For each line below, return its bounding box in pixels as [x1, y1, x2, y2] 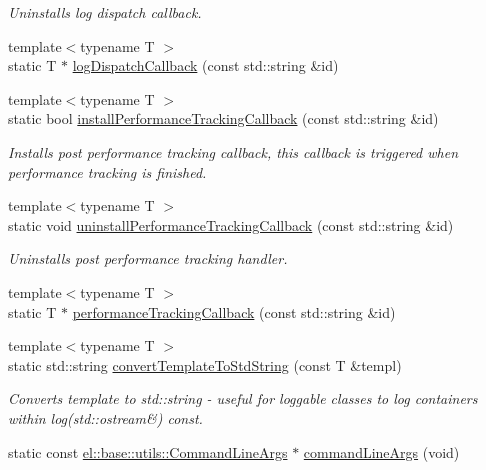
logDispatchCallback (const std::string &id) [72, 55, 339, 76]
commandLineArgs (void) [303, 441, 460, 462]
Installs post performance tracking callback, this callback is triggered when [8, 141, 459, 162]
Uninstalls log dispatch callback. [8, 2, 202, 22]
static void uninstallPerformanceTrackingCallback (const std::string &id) [8, 214, 454, 235]
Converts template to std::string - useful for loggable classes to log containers [8, 388, 478, 409]
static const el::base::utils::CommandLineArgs [8, 441, 288, 462]
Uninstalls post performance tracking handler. [8, 248, 288, 269]
